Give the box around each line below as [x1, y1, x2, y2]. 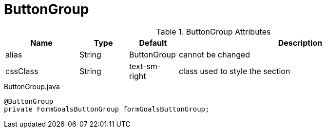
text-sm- [129, 61, 161, 71]
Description [278, 38, 323, 48]
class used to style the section [178, 66, 290, 76]
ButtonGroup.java [4, 82, 60, 91]
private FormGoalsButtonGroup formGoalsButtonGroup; [4, 105, 210, 113]
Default [139, 38, 167, 48]
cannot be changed [178, 49, 250, 59]
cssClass [5, 66, 38, 76]
